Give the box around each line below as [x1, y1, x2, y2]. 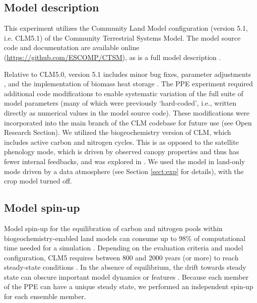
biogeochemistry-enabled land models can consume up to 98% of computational [4, 233, 246, 243]
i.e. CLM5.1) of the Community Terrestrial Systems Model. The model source [4, 32, 241, 43]
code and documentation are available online [4, 42, 139, 53]
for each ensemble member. [4, 291, 86, 302]
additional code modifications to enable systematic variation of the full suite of [4, 88, 244, 98]
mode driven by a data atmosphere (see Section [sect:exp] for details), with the [4, 166, 244, 176]
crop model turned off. [4, 176, 72, 186]
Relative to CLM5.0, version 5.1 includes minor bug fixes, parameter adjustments [4, 68, 251, 79]
